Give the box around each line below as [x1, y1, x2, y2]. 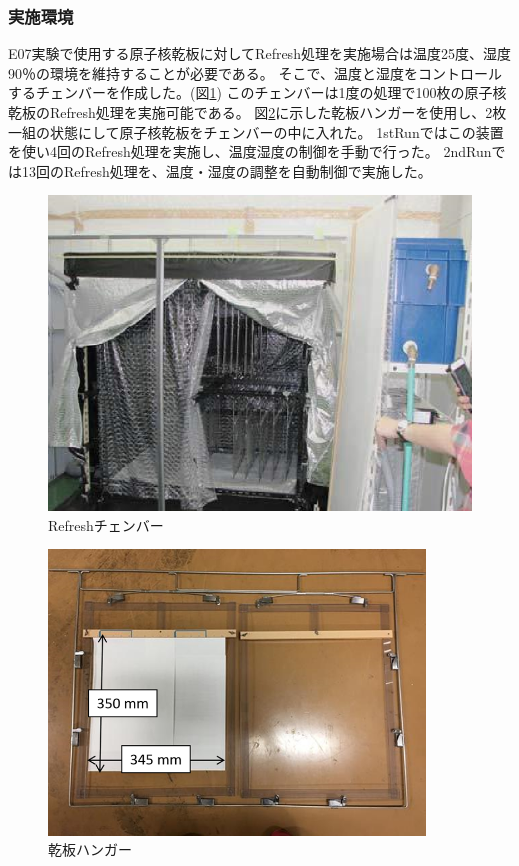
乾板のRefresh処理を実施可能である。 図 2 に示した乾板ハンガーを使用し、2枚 [8, 102, 507, 122]
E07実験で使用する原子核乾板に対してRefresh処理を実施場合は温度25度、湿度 [8, 43, 511, 64]
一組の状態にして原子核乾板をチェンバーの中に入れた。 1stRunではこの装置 [8, 121, 504, 142]
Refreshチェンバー [48, 514, 164, 535]
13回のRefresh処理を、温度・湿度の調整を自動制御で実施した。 [21, 160, 432, 181]
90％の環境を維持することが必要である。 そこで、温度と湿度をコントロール [8, 62, 502, 83]
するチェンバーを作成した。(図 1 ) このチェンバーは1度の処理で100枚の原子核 [8, 82, 507, 103]
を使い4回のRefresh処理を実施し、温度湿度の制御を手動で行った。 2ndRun [8, 141, 492, 162]
